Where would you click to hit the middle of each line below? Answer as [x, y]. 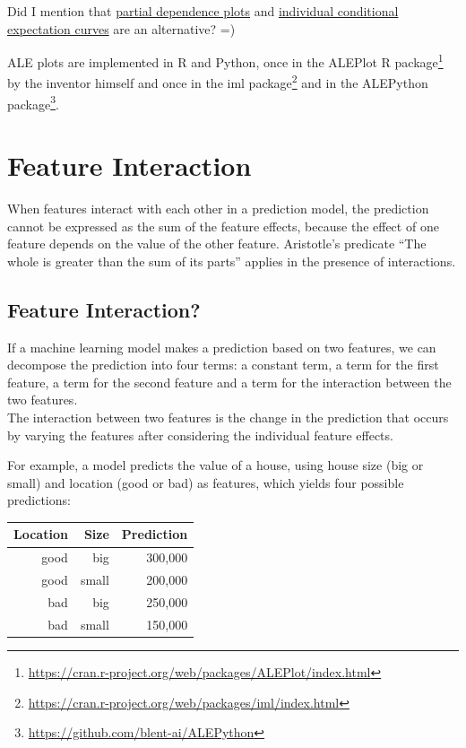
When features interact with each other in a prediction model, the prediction [218, 209]
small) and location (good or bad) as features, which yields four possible [206, 482]
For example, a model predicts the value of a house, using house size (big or [216, 465]
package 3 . [33, 102]
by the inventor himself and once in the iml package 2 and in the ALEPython [218, 82]
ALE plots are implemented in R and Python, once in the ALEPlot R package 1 [225, 61]
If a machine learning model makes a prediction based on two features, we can [222, 347]
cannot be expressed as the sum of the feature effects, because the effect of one [223, 226]
